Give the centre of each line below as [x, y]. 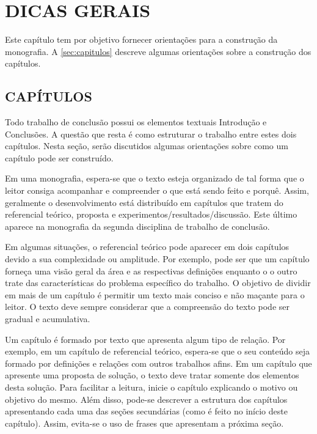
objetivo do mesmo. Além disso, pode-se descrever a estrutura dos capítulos [146, 399]
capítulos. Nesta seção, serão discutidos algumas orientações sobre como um [147, 146]
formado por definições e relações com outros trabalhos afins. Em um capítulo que [158, 363]
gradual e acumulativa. [48, 319]
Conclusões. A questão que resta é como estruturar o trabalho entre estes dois [151, 134]
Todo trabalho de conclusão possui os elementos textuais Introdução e [136, 122]
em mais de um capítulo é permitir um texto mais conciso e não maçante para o [155, 294]
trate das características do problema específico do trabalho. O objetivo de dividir [158, 283]
